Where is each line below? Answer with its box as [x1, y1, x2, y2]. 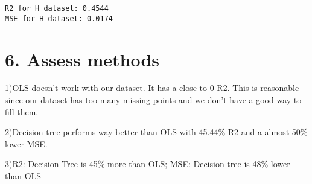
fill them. [5, 105, 39, 118]
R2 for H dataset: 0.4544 [5, 4, 109, 13]
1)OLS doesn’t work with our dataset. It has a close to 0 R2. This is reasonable [5, 81, 299, 94]
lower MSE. [5, 137, 48, 150]
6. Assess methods [5, 46, 160, 71]
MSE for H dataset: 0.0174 [5, 14, 113, 23]
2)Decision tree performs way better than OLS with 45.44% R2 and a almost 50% [5, 125, 308, 138]
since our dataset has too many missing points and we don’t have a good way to [5, 94, 302, 106]
